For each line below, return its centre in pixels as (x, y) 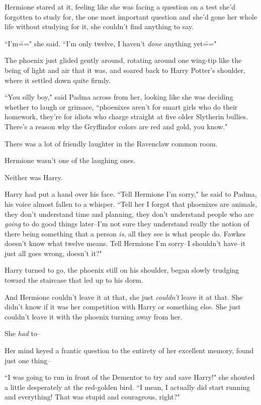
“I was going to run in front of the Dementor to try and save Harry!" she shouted (130, 377)
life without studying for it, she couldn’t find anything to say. (99, 26)
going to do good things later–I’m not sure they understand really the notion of (127, 224)
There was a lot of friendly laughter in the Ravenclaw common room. (111, 143)
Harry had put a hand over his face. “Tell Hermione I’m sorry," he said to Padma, (131, 194)
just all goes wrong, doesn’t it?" (53, 253)
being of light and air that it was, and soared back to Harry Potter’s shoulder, (125, 70)
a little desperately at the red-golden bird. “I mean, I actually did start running (127, 387)
